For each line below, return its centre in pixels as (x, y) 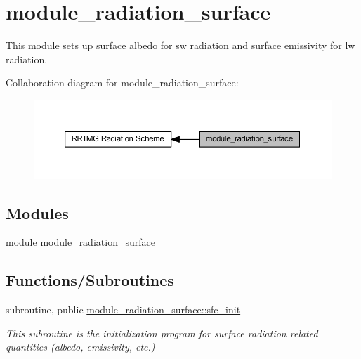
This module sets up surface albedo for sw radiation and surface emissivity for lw (180, 45)
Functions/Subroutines (90, 280)
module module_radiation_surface (80, 242)
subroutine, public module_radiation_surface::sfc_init (123, 309)
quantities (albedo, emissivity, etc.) (80, 347)
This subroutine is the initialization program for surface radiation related (162, 333)
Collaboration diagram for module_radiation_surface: (122, 83)
